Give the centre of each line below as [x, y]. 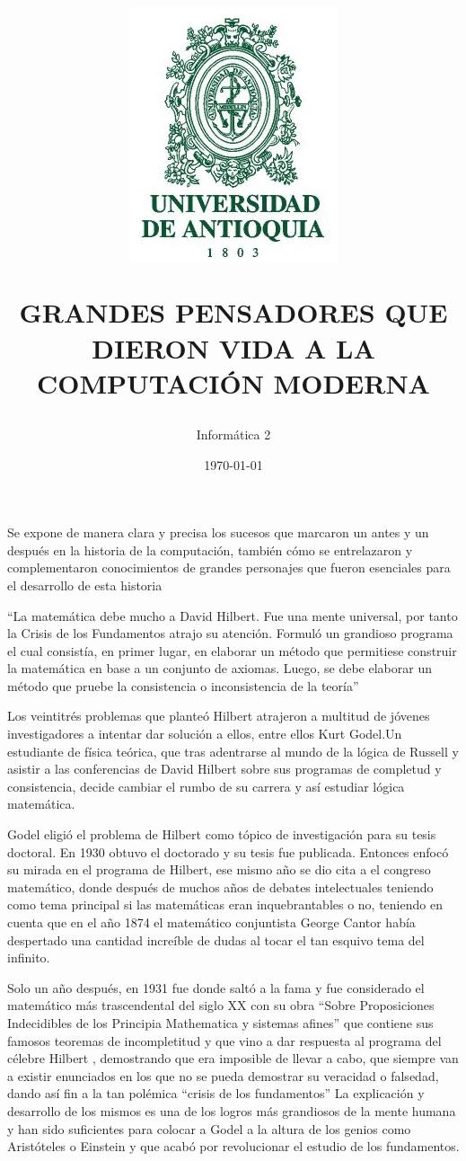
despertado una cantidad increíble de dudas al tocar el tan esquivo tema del [216, 939]
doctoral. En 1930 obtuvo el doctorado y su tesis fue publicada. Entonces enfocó [228, 851]
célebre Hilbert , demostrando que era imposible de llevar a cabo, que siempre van [233, 1058]
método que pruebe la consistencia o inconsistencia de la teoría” [183, 685]
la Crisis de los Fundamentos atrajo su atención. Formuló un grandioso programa [230, 633]
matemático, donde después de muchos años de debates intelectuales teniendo [220, 886]
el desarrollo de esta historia [85, 585]
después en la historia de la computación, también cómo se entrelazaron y [210, 549]
